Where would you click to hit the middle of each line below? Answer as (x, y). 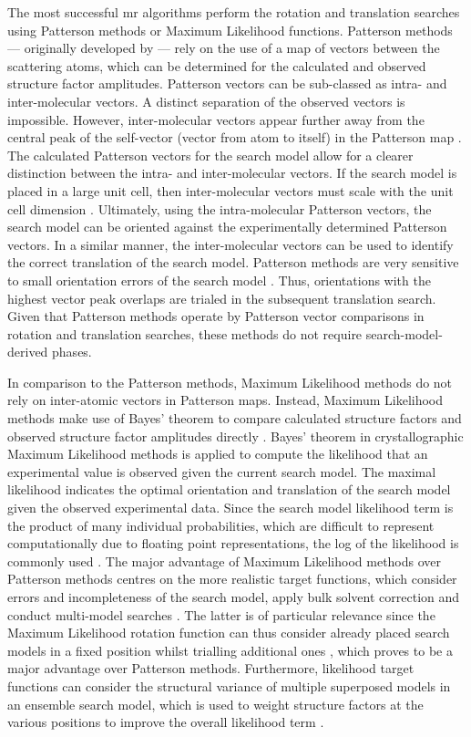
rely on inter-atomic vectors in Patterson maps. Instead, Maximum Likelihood (225, 400)
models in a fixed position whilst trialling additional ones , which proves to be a (230, 650)
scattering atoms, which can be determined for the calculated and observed (217, 65)
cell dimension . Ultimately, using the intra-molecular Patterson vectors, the (220, 208)
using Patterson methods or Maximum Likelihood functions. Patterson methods (230, 30)
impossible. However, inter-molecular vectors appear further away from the (216, 119)
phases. (72, 352)
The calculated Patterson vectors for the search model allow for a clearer (210, 155)
